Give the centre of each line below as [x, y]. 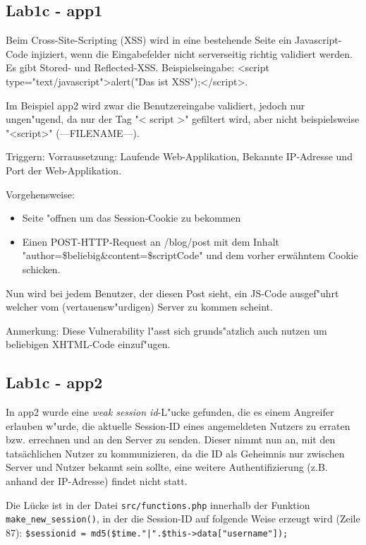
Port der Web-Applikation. [64, 170]
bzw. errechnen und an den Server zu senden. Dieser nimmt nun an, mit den [171, 439]
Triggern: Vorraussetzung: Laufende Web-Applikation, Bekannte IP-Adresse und [179, 156]
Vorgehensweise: [40, 194]
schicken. [41, 269]
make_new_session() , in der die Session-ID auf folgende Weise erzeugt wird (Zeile [183, 519]
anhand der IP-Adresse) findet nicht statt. [97, 481]
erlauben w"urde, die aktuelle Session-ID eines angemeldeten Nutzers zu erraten [178, 425]
